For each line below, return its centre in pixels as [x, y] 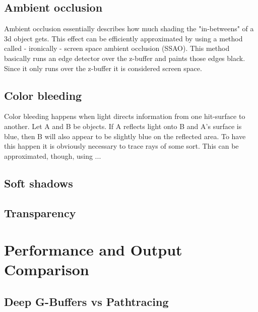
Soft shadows [39, 183]
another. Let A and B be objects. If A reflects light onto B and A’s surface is [123, 126]
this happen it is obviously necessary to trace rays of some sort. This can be [121, 146]
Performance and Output [93, 250]
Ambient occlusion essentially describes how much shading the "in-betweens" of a [129, 28]
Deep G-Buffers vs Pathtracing [86, 301]
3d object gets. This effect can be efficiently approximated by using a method [123, 38]
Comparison [47, 269]
